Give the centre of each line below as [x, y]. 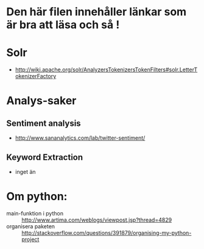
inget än [25, 171]
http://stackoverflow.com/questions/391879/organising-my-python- [107, 233]
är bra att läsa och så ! [63, 25]
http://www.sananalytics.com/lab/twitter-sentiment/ [80, 138]
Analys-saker [41, 101]
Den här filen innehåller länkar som [97, 12]
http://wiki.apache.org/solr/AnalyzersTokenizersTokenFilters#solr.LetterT [106, 70]
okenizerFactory [36, 76]
